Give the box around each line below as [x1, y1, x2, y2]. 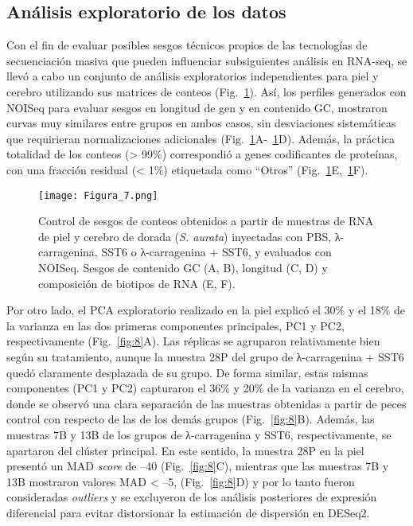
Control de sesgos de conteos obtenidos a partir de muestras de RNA [38, 212, 374, 229]
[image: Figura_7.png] [38, 189, 158, 201]
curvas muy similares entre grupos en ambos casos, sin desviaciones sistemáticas [6, 115, 396, 131]
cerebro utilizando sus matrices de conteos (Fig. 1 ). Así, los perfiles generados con [6, 83, 407, 99]
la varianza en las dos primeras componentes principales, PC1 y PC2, [6, 317, 345, 333]
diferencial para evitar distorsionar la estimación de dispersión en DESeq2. [6, 504, 370, 520]
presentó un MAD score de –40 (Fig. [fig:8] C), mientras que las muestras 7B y [6, 458, 389, 474]
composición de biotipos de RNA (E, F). [38, 275, 236, 291]
